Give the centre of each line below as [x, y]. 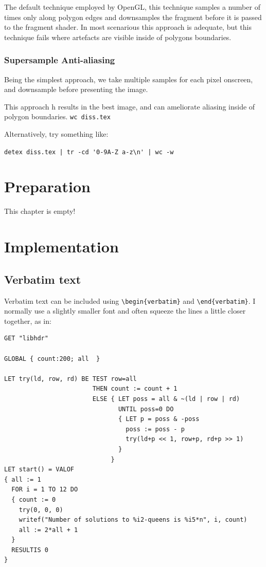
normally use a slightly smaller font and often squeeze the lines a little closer [125, 311]
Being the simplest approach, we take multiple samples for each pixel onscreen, [129, 79]
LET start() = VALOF [39, 470]
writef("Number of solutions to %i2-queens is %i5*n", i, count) [133, 520]
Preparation [47, 186]
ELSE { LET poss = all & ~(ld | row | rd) [166, 399]
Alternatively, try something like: [56, 134]
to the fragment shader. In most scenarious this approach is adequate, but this [128, 27]
